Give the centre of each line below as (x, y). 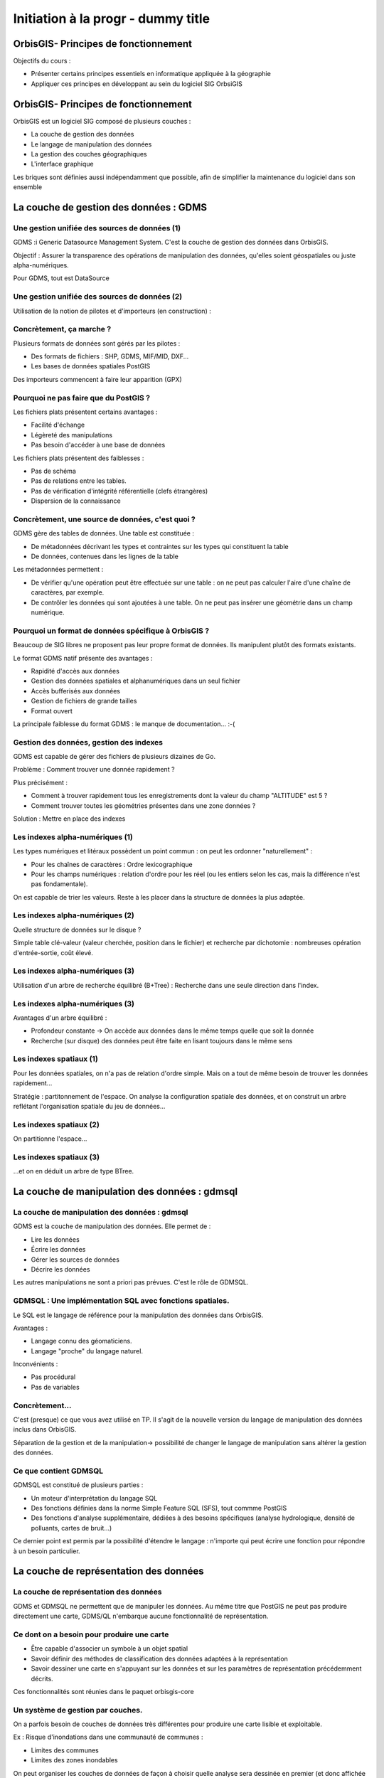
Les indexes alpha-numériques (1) (73, 837)
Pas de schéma (53, 471)
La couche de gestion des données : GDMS (110, 207)
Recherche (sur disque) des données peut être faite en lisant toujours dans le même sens (162, 1040)
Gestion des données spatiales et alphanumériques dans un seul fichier (136, 681)
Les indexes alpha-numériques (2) (74, 915)
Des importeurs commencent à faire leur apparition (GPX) (98, 379)
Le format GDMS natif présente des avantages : (83, 658)
